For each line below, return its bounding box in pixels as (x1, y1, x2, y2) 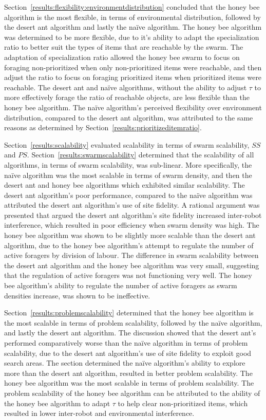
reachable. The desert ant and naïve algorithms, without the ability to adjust (4, 82, 247, 92)
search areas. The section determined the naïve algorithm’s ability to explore (4, 357, 245, 368)
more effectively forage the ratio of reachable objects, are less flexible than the (4, 92, 250, 103)
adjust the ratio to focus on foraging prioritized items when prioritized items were (4, 72, 262, 83)
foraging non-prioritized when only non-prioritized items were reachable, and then (4, 62, 262, 72)
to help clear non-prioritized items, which (118, 397, 248, 408)
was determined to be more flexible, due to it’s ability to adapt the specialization (4, 31, 259, 42)
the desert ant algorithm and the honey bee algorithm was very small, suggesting (4, 259, 259, 270)
